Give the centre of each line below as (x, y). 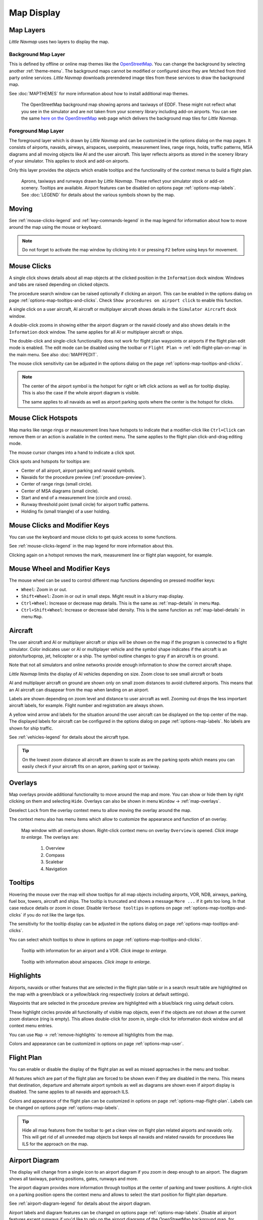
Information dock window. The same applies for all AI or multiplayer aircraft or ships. (96, 332)
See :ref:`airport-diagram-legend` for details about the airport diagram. (80, 1203)
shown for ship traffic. (31, 728)
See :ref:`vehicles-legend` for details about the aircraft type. (69, 737)
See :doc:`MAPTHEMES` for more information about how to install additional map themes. (99, 93)
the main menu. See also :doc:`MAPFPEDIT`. (54, 354)
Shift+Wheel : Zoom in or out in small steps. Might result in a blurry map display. (103, 596)
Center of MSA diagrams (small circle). (60, 491)
